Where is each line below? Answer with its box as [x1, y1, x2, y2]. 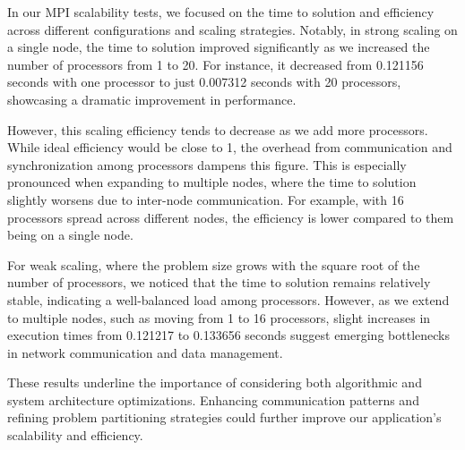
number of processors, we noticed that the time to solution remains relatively [7, 273, 431, 292]
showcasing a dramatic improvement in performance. [7, 89, 297, 108]
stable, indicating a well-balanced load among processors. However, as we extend [7, 290, 450, 309]
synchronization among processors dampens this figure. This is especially [7, 155, 407, 174]
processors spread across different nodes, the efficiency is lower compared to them [7, 208, 454, 226]
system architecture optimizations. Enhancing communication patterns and [7, 390, 419, 409]
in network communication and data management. [7, 343, 283, 361]
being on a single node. [7, 225, 133, 244]
